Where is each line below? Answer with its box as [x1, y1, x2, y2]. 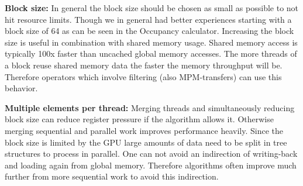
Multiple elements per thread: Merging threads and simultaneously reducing [5, 101, 295, 113]
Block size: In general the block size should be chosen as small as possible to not [5, 2, 299, 13]
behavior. [5, 82, 38, 94]
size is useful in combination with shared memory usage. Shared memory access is [5, 36, 298, 48]
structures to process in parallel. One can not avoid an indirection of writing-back [5, 147, 298, 160]
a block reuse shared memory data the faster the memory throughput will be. [5, 58, 283, 71]
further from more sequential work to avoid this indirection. [5, 170, 219, 182]
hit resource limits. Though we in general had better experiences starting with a [5, 13, 292, 25]
